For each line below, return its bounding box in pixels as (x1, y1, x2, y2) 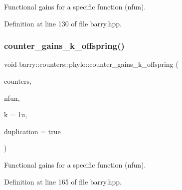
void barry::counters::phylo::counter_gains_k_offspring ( (4, 59, 179, 69)
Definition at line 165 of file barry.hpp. (4, 176, 122, 187)
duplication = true (4, 126, 61, 136)
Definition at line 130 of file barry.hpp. (4, 18, 122, 28)
